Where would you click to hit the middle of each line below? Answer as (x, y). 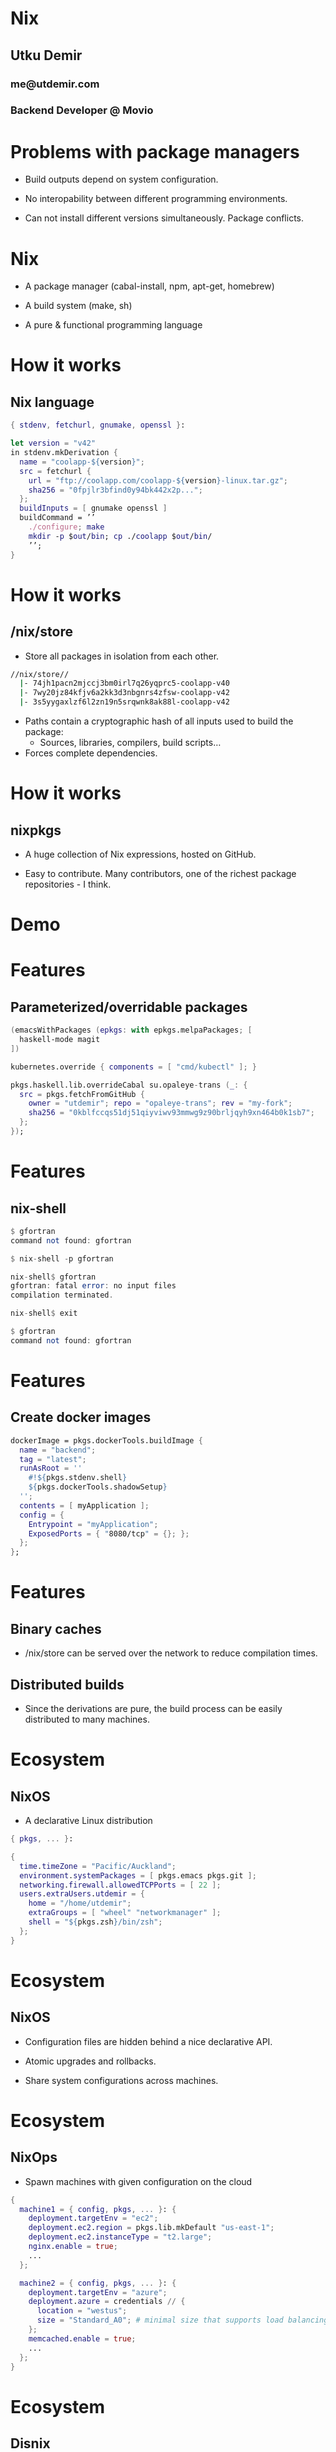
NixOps (34, 2157)
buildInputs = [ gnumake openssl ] (93, 508)
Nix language (52, 402)
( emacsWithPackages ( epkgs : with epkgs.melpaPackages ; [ (131, 1030)
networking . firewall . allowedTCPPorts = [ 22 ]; (120, 1885)
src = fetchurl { (55, 471)
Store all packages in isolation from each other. (122, 656)
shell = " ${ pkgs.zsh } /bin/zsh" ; (95, 1922)
